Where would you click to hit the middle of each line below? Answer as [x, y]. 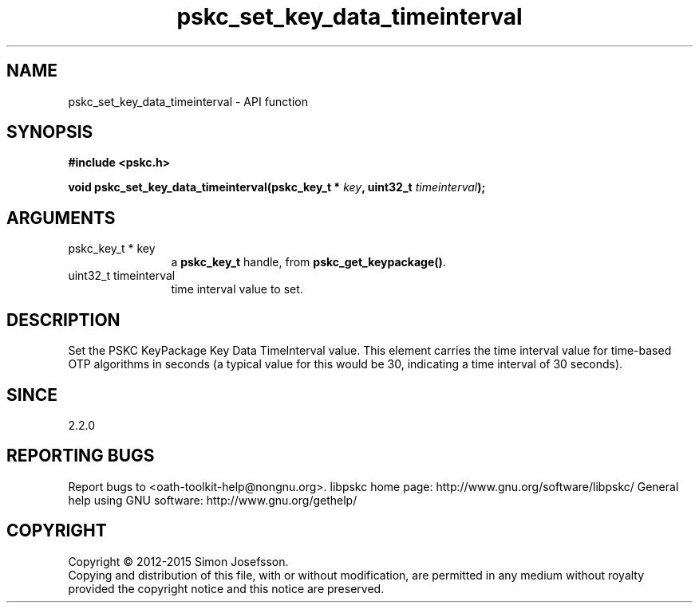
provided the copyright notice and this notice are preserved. [226, 588]
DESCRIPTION [63, 320]
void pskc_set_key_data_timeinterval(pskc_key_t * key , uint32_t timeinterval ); [277, 187]
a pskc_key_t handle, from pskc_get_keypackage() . [308, 262]
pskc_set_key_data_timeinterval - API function [188, 101]
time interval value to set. [237, 289]
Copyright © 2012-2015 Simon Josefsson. [178, 561]
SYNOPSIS [50, 132]
